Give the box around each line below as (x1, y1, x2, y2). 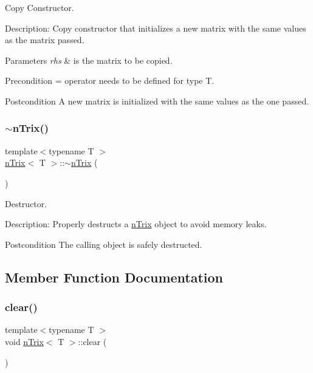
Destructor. (5, 197, 47, 210)
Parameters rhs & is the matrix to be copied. (5, 53, 173, 66)
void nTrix (5, 335, 44, 347)
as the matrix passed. (5, 33, 84, 46)
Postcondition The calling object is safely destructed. (5, 238, 202, 250)
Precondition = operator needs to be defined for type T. (5, 74, 215, 87)
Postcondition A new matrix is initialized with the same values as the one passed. (5, 94, 309, 107)
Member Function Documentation (5, 267, 224, 286)
